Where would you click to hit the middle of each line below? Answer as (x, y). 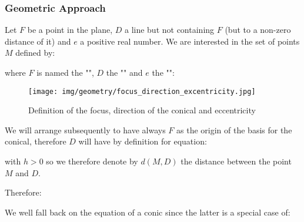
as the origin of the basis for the (234, 129)
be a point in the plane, (70, 30)
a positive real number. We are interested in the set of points (190, 41)
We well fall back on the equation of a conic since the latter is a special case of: (148, 212)
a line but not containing (169, 30)
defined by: (35, 53)
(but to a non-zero (258, 30)
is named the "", (65, 72)
